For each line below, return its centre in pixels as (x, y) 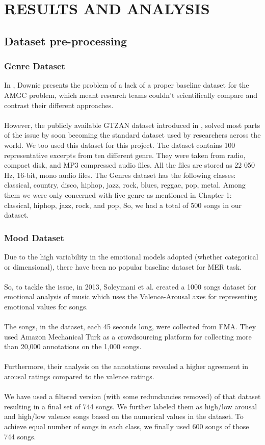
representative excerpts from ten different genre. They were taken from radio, (125, 155)
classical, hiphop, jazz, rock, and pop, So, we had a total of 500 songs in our (123, 205)
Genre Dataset (35, 66)
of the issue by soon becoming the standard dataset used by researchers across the (132, 135)
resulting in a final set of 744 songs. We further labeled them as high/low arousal (131, 406)
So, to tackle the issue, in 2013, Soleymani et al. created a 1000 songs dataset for (130, 286)
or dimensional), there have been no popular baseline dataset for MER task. (123, 266)
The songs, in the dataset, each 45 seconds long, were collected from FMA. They (130, 326)
